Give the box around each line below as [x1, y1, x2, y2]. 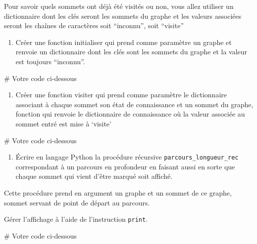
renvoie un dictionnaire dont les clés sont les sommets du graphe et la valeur [15, 46, 248, 57]
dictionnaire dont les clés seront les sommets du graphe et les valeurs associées [4, 10, 242, 21]
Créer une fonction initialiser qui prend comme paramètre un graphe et [15, 37, 232, 47]
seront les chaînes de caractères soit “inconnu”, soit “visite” [4, 20, 184, 31]
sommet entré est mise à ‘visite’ [15, 118, 111, 128]
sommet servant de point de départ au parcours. [4, 197, 150, 207]
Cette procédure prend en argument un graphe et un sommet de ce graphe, [4, 187, 232, 198]
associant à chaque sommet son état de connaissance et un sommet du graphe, [15, 99, 254, 109]
